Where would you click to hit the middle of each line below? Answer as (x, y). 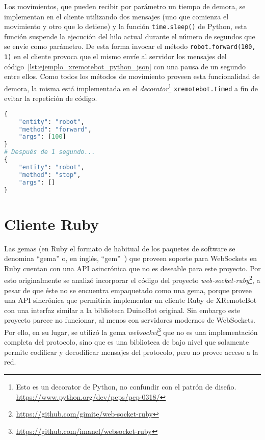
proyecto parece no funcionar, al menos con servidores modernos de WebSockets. (130, 320)
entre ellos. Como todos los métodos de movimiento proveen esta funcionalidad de (132, 76)
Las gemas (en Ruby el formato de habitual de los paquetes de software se (120, 248)
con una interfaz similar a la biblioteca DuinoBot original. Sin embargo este (122, 310)
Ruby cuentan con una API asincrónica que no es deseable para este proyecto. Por (132, 268)
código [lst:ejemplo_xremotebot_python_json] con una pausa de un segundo (125, 66)
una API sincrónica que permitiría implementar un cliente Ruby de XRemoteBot (130, 300)
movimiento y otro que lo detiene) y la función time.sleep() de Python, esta (126, 26)
